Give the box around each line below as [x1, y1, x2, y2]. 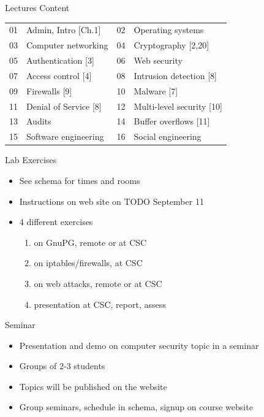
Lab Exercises [5, 153, 57, 166]
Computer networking [26, 39, 108, 52]
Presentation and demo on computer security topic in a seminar [19, 339, 259, 351]
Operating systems [134, 23, 204, 36]
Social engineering [134, 130, 202, 143]
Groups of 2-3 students [19, 359, 105, 372]
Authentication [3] [26, 54, 94, 67]
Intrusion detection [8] [134, 69, 217, 82]
